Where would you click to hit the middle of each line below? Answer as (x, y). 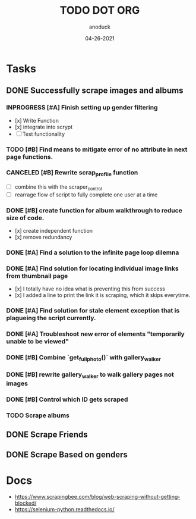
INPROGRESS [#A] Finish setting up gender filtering (82, 108)
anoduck (100, 27)
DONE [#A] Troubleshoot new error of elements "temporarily (96, 334)
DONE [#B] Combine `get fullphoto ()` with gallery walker (84, 358)
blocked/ (26, 503)
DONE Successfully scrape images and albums (95, 91)
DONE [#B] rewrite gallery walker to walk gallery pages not (90, 375)
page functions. (30, 157)
